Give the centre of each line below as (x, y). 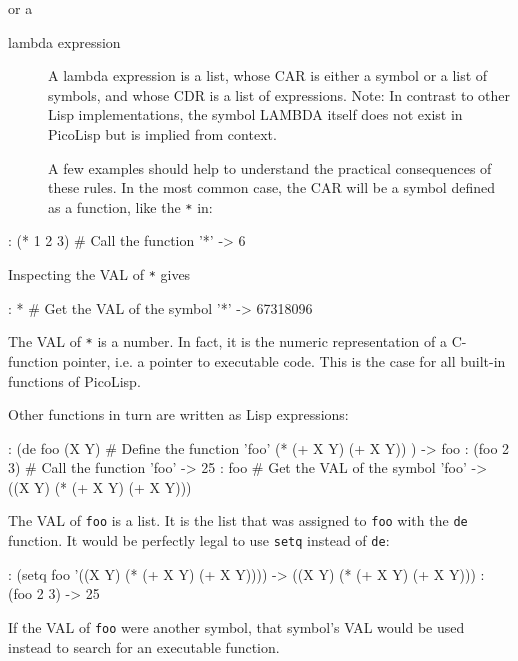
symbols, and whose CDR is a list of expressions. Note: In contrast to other (279, 94)
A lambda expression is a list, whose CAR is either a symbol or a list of (268, 75)
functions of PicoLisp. (74, 380)
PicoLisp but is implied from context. (162, 133)
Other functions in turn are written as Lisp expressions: (178, 414)
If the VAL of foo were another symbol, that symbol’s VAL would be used (236, 626)
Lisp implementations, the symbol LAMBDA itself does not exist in (255, 114)
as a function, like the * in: (130, 206)
